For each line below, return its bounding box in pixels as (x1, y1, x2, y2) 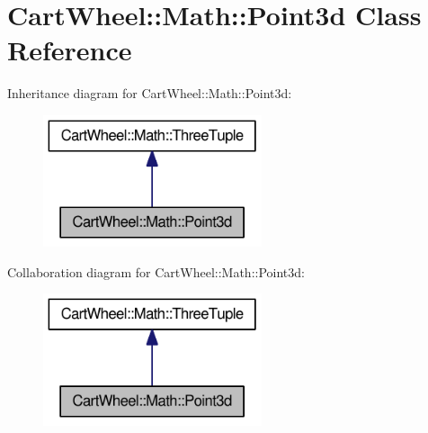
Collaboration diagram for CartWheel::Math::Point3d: (7, 262, 305, 281)
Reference (7, 32, 132, 68)
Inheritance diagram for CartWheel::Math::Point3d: (7, 84, 292, 103)
